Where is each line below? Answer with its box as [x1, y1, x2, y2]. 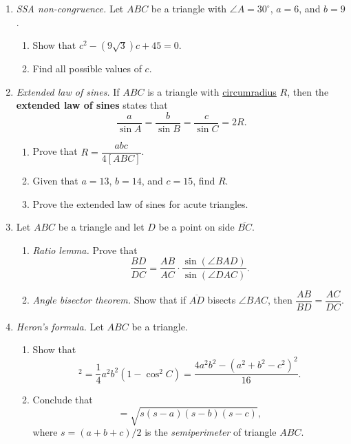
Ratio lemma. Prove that [32, 242, 138, 257]
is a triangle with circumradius [147, 84, 277, 98]
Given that [32, 173, 78, 188]
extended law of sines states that [16, 98, 168, 112]
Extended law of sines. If [16, 84, 120, 98]
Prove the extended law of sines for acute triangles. [32, 196, 248, 211]
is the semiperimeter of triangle [145, 425, 277, 439]
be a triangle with [151, 1, 227, 15]
